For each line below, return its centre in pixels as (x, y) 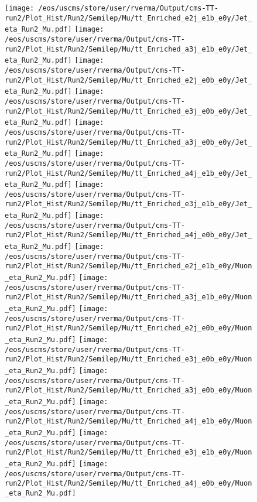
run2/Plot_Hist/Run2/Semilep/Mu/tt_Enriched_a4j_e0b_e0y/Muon (128, 484)
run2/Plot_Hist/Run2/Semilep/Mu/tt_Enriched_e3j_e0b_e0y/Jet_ (128, 111)
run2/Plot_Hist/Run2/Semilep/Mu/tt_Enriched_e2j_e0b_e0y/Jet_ (128, 80)
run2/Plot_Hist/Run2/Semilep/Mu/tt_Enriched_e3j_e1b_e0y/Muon (128, 453)
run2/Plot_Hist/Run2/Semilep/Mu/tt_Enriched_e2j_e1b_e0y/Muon (128, 266)
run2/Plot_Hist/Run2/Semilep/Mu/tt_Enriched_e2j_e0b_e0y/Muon (128, 328)
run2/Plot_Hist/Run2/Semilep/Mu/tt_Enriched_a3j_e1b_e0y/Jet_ (128, 49)
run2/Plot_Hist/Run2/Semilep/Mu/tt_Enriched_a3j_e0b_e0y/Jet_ (128, 142)
